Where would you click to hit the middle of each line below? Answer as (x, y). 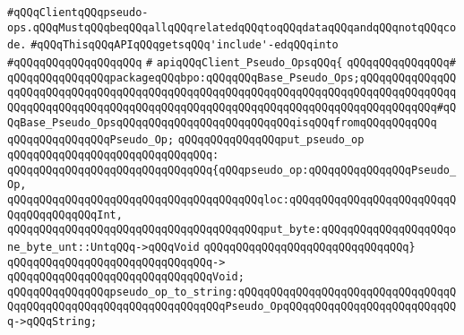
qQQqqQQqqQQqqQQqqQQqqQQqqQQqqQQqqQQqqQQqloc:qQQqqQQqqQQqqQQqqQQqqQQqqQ (232, 199)
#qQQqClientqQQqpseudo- (78, 13)
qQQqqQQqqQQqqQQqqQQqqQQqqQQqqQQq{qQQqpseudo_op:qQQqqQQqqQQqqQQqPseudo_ (232, 170)
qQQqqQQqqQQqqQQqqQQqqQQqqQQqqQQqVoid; (126, 277)
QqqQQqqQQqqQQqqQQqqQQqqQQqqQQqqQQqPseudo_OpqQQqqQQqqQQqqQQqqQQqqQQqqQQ (232, 307)
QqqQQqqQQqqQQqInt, (65, 215)
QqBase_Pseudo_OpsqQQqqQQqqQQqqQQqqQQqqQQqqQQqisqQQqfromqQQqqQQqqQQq (222, 122)
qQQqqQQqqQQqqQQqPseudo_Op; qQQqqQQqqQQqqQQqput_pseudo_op (186, 140)
